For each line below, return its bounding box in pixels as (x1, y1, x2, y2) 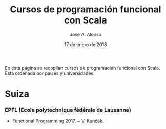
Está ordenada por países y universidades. (5, 70, 95, 76)
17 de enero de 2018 (64, 41, 107, 47)
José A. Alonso (69, 31, 102, 37)
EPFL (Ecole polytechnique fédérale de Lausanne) (5, 106, 131, 114)
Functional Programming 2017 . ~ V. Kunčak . (12, 118, 104, 124)
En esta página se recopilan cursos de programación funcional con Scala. (5, 64, 160, 71)
